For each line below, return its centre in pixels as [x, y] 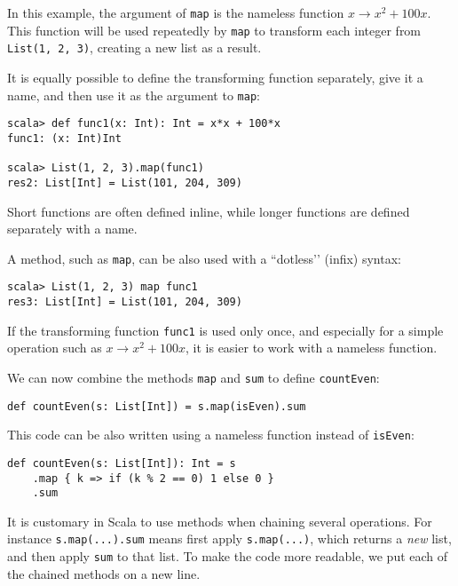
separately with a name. [72, 229]
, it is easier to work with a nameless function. [312, 348]
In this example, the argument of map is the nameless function [176, 12]
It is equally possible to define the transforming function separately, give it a [215, 77]
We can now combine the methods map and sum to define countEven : [193, 377]
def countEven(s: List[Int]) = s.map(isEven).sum [157, 406]
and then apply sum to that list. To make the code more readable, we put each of [228, 556]
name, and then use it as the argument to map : [134, 95]
